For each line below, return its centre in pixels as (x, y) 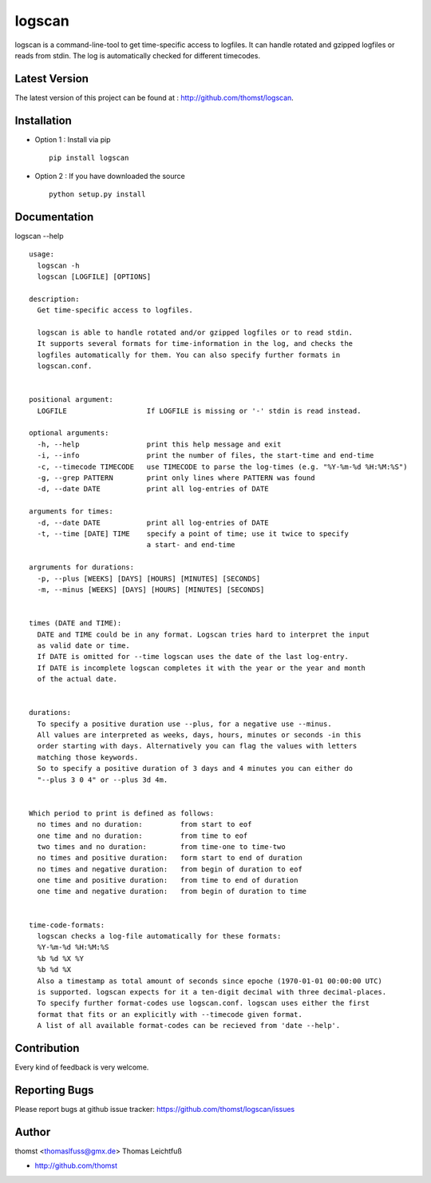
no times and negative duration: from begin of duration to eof (170, 869)
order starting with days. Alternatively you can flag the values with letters (197, 746)
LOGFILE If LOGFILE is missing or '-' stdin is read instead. (199, 411)
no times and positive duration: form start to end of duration (170, 858)
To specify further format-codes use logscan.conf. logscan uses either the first (204, 1003)
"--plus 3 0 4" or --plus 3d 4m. (103, 780)
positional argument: (71, 400)
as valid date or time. (84, 645)
